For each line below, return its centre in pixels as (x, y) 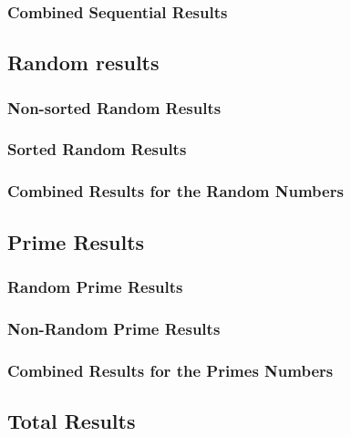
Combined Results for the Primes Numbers (170, 370)
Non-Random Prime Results (114, 328)
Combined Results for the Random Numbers (175, 191)
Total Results (72, 420)
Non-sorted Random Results (114, 107)
